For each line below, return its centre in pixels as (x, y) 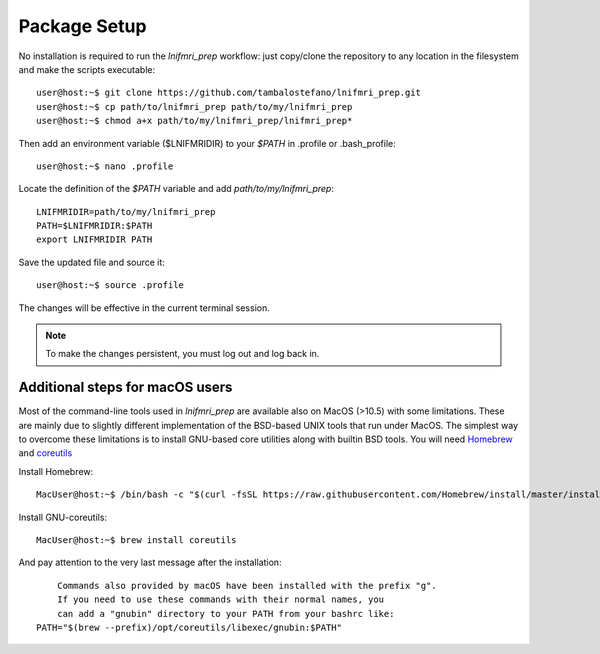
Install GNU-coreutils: (63, 517)
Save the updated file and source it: (91, 262)
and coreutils (45, 453)
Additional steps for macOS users (125, 387)
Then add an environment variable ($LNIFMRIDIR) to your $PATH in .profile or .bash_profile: (207, 143)
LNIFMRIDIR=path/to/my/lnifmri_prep (126, 211)
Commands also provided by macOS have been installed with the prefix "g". (246, 585)
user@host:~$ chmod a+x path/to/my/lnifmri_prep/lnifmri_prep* (194, 121)
